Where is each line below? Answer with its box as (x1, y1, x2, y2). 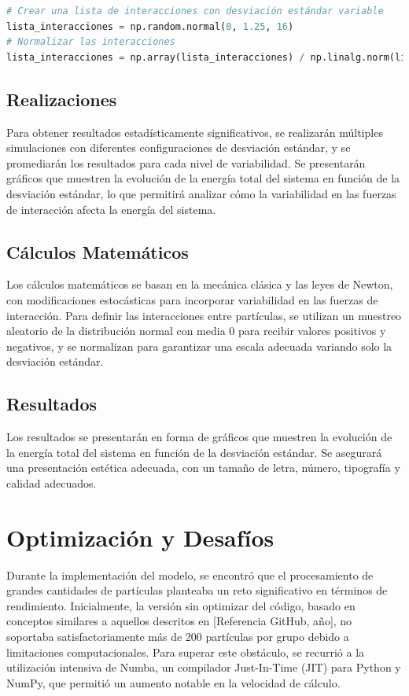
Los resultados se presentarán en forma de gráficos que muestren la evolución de (6, 429, 392, 445)
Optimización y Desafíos (6, 521, 275, 553)
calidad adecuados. (6, 474, 97, 491)
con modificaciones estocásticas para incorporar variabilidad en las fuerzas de (6, 291, 378, 307)
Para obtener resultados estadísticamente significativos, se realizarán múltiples (6, 123, 383, 140)
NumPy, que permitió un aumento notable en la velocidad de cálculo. (6, 674, 341, 690)
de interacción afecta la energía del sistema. (6, 201, 216, 217)
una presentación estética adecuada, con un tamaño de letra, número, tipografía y (6, 459, 400, 476)
